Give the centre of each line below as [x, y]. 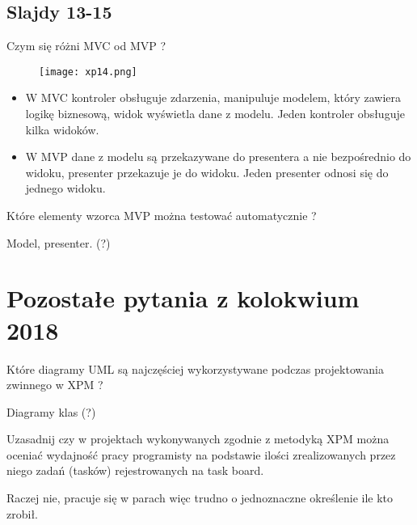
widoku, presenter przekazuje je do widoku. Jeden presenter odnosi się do [207, 172]
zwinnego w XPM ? [55, 385]
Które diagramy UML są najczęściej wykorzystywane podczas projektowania [195, 368]
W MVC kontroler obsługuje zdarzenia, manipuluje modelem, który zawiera [213, 97]
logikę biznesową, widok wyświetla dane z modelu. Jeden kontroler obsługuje [215, 114]
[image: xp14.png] [88, 72]
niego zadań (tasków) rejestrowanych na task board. [135, 470]
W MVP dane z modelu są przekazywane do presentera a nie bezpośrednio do [218, 157]
